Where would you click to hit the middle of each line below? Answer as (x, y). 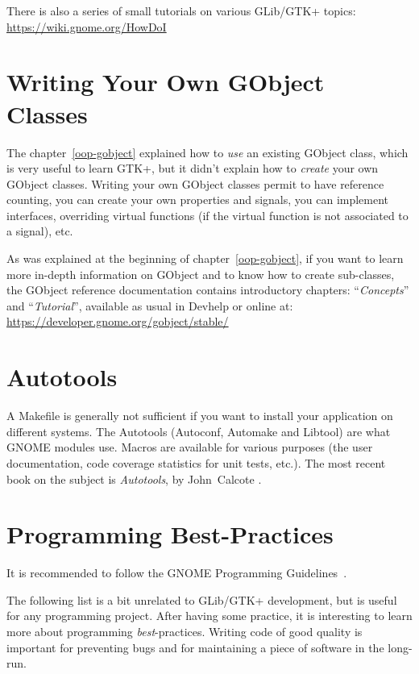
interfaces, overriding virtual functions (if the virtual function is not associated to (207, 215)
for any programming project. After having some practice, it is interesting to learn (209, 616)
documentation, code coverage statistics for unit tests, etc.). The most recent (196, 462)
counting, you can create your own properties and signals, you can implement (198, 200)
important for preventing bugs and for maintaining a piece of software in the (195, 647)
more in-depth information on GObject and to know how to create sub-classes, (201, 274)
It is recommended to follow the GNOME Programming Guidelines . (177, 573)
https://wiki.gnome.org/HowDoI (87, 26)
